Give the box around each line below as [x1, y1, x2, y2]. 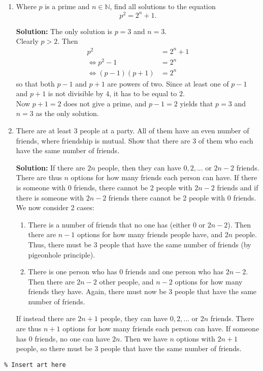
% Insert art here [4, 361, 66, 368]
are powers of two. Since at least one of [107, 78, 229, 89]
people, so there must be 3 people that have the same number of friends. [16, 343, 242, 354]
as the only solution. [36, 108, 99, 119]
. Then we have [120, 333, 168, 344]
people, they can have [100, 313, 168, 324]
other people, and [99, 276, 154, 287]
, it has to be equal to [109, 88, 177, 99]
